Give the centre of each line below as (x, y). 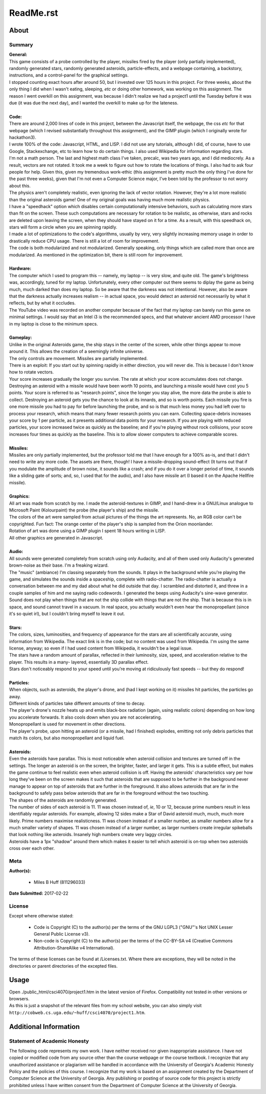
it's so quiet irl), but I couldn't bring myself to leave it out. (67, 614)
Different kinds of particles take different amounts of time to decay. (77, 703)
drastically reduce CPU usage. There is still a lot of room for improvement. (84, 241)
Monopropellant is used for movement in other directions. (67, 724)
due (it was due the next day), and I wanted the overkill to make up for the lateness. (94, 103)
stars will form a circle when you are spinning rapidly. (63, 227)
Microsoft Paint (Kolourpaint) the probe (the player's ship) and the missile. (84, 510)
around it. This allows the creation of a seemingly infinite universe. (76, 351)
